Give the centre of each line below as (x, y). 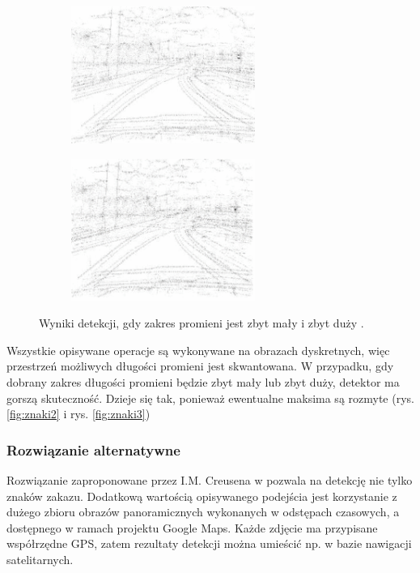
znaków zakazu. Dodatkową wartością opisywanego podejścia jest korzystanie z (202, 496)
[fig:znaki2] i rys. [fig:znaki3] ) (78, 414)
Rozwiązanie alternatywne (93, 449)
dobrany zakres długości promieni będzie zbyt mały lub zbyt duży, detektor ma (203, 382)
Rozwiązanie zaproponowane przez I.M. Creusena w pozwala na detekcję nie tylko (210, 480)
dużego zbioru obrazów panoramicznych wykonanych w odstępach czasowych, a (203, 512)
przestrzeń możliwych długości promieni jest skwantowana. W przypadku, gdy (200, 366)
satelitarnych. (40, 560)
